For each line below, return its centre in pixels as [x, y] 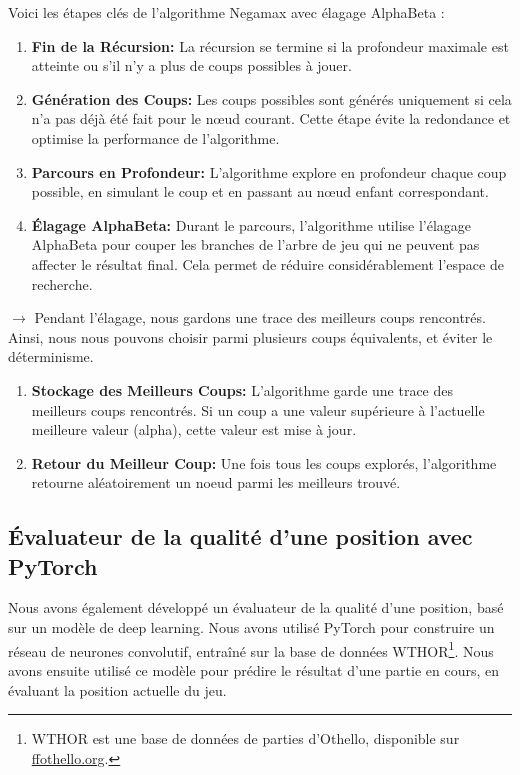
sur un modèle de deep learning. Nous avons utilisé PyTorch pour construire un [251, 627]
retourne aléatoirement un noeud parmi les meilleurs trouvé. [216, 482]
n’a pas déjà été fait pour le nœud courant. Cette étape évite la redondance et [271, 118]
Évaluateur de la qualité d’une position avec [240, 536]
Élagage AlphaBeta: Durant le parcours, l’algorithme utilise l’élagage [251, 224]
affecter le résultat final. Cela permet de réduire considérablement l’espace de [267, 263]
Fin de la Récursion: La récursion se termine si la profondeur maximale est [270, 45]
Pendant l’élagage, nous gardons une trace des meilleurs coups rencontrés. [260, 317]
